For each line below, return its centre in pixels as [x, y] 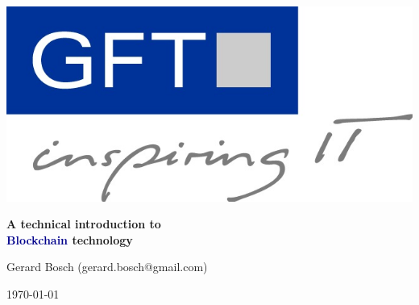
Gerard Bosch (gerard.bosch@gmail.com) [107, 267]
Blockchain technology [70, 239]
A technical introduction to [84, 224]
